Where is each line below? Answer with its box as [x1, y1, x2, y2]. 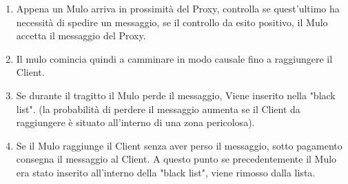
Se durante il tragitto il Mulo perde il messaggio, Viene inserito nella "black [16, 88, 336, 102]
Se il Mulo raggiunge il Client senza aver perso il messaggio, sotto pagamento [16, 138, 342, 152]
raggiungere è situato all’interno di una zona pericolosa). [16, 115, 255, 130]
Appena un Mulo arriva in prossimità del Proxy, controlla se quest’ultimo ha [16, 1, 340, 15]
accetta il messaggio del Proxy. [16, 28, 146, 43]
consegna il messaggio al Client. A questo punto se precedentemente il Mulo [16, 152, 337, 166]
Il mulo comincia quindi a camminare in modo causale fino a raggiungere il [16, 51, 333, 65]
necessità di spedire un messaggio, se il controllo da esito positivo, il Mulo [16, 14, 328, 29]
